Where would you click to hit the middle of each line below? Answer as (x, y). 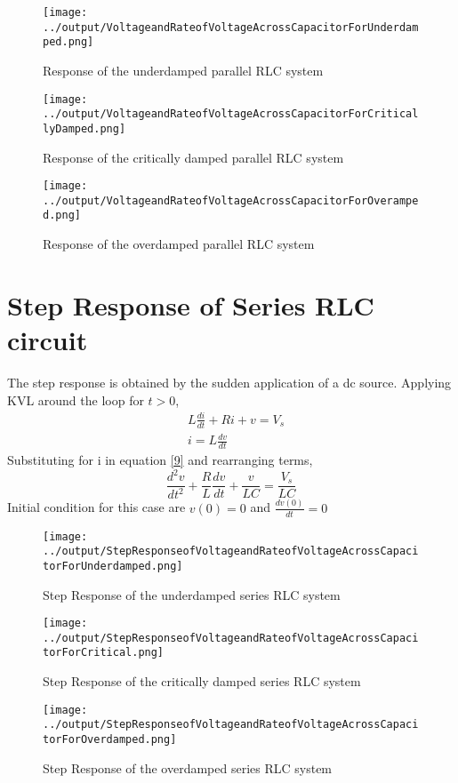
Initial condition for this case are (96, 507)
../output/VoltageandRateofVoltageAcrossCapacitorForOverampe (231, 200)
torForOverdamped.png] (110, 740)
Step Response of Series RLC (191, 304)
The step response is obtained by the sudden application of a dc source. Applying (229, 382)
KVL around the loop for (76, 399)
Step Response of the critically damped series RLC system (202, 681)
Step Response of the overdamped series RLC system (188, 767)
